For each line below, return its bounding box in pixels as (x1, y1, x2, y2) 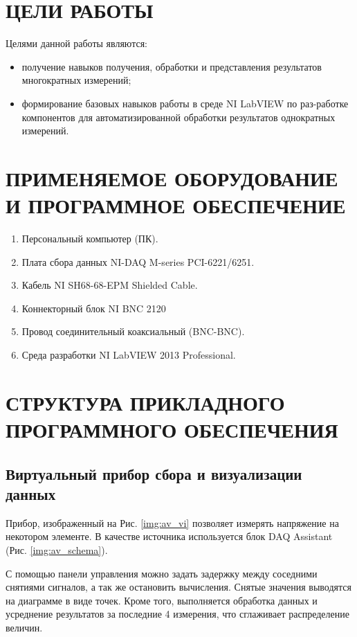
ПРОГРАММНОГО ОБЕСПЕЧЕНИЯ (6, 415, 338, 443)
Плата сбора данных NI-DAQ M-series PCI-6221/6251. (21, 254, 255, 269)
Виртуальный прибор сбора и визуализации (6, 463, 302, 484)
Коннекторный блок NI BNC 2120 (21, 300, 166, 315)
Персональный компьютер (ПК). (21, 231, 158, 245)
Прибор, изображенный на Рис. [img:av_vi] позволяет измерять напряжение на (6, 515, 339, 530)
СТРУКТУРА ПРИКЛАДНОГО (6, 388, 285, 416)
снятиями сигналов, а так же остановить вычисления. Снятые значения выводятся (6, 580, 351, 594)
